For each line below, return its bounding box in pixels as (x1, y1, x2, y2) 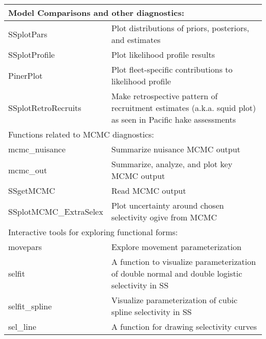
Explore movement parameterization (111, 241, 241, 253)
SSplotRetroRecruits (8, 102, 81, 114)
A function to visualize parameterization (111, 256, 256, 267)
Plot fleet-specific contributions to (111, 63, 233, 75)
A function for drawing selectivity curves (111, 321, 257, 332)
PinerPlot (8, 69, 43, 81)
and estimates (111, 34, 161, 46)
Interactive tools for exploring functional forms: (8, 226, 178, 238)
